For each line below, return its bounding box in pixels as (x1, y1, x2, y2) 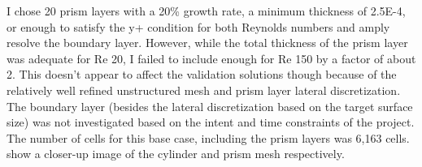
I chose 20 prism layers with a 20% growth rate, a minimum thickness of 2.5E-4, (7, 2, 406, 19)
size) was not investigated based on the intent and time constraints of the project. (7, 113, 415, 131)
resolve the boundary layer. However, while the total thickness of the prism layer (7, 34, 408, 51)
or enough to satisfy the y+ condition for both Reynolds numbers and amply (7, 18, 390, 35)
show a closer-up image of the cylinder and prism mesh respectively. (7, 145, 345, 162)
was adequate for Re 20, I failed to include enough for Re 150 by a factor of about (7, 49, 416, 66)
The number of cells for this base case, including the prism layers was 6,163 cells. (7, 129, 410, 146)
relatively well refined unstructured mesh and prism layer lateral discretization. (7, 81, 401, 98)
